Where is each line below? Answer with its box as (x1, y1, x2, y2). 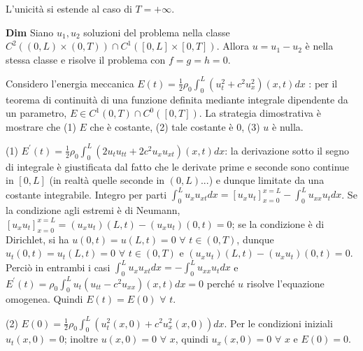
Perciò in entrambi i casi (6, 259, 111, 274)
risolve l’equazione (246, 275, 325, 290)
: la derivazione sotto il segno (225, 143, 350, 157)
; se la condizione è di (232, 216, 325, 231)
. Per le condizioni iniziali (224, 315, 333, 330)
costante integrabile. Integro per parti (6, 187, 167, 201)
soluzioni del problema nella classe (83, 24, 230, 39)
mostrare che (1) (6, 119, 76, 134)
